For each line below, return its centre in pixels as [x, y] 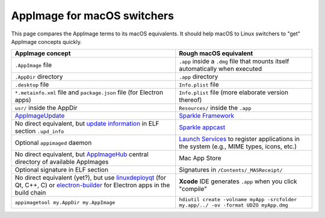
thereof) [190, 100]
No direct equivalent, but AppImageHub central [82, 154]
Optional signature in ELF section [61, 170]
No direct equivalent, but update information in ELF [87, 124]
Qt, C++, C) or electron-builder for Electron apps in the [92, 185]
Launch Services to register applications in [239, 139]
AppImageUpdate [40, 116]
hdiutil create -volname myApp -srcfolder [238, 200]
